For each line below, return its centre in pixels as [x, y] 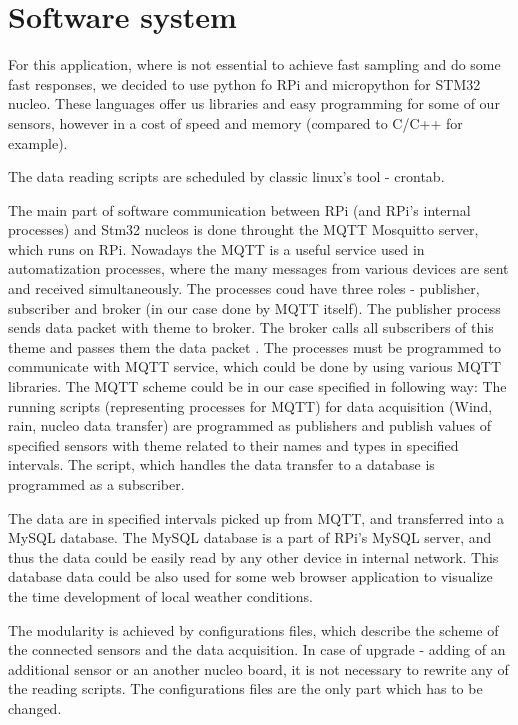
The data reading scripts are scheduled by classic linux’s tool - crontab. [226, 176]
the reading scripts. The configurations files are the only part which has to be [245, 688]
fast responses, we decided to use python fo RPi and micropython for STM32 [244, 83]
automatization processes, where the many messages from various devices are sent [258, 268]
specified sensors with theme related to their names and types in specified [233, 444]
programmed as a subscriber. [96, 484]
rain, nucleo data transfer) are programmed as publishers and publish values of [249, 425]
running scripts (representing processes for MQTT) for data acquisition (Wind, [250, 405]
